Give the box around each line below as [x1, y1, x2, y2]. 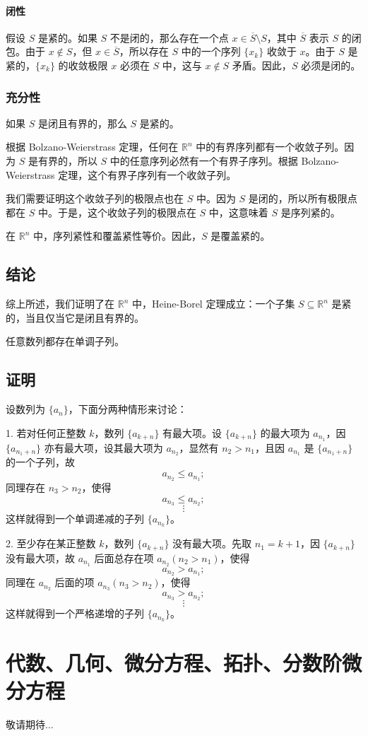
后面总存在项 [94, 550, 154, 565]
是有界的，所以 [28, 153, 97, 168]
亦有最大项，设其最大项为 [44, 440, 163, 455]
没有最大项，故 [6, 550, 75, 565]
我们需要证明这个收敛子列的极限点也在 [6, 191, 184, 206]
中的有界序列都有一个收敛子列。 [196, 139, 345, 154]
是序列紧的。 [280, 204, 340, 219]
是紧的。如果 [37, 30, 97, 45]
